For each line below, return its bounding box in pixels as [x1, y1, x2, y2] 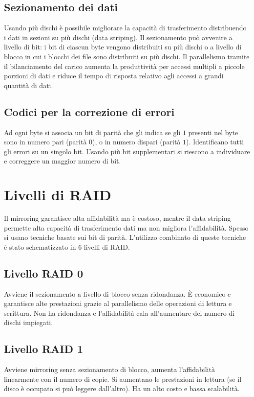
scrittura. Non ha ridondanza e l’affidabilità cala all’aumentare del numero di [4, 307, 235, 318]
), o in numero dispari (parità [92, 137, 181, 147]
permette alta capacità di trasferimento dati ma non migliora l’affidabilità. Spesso [4, 222, 249, 233]
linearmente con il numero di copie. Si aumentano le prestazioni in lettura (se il [4, 374, 242, 384]
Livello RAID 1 [4, 341, 84, 356]
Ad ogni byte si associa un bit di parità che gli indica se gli [4, 127, 181, 137]
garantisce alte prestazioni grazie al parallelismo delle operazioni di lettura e [4, 298, 232, 308]
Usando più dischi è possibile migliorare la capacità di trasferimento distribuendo [4, 23, 247, 33]
